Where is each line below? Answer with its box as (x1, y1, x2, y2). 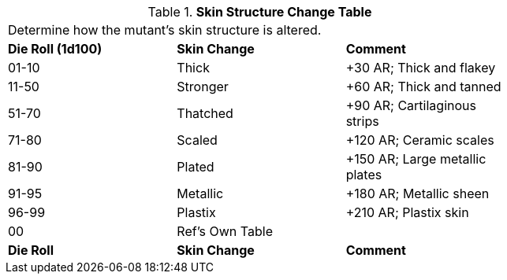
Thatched (177, 105, 233, 121)
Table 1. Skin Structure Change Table (147, 4, 372, 20)
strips (345, 113, 379, 129)
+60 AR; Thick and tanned (345, 79, 501, 94)
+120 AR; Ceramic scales (345, 132, 494, 148)
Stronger (177, 79, 229, 94)
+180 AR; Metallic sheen (345, 186, 490, 201)
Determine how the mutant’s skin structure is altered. (8, 22, 322, 38)
